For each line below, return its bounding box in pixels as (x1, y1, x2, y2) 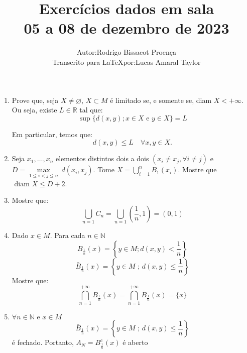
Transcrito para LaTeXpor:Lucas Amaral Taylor (52, 56, 201, 67)
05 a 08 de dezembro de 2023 (24, 18, 229, 38)
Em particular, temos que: (12, 129, 92, 139)
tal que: (79, 104, 103, 115)
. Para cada (50, 230, 85, 241)
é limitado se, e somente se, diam (110, 94, 212, 105)
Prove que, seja (12, 94, 59, 105)
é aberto (122, 337, 148, 347)
